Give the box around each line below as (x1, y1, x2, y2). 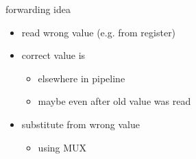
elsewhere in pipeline (38, 71, 125, 85)
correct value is (21, 48, 86, 62)
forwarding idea (5, 2, 71, 16)
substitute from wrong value (21, 117, 140, 131)
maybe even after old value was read (38, 94, 191, 108)
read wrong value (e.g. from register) (21, 25, 176, 39)
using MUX (38, 140, 87, 154)
